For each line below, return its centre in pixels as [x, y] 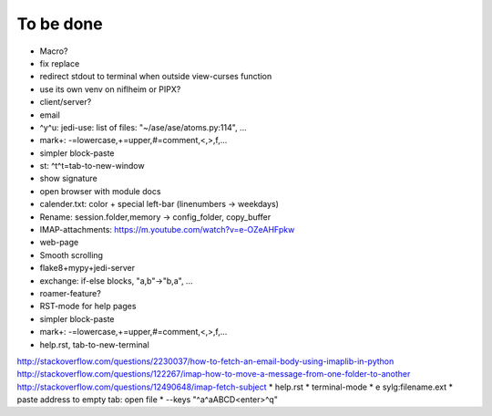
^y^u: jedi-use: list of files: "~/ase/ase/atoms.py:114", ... [143, 127]
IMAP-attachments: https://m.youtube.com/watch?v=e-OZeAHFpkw [167, 230]
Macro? [54, 51]
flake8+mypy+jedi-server [87, 268]
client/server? [66, 102]
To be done [60, 24]
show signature [68, 179]
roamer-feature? [71, 293]
